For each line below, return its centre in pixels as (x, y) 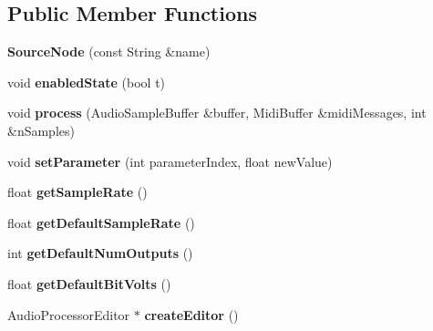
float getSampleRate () (77, 192)
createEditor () (191, 314)
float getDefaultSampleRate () (101, 222)
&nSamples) (41, 130)
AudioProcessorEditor (69, 314)
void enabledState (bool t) (87, 82)
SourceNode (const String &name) (109, 52)
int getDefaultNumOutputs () (100, 253)
